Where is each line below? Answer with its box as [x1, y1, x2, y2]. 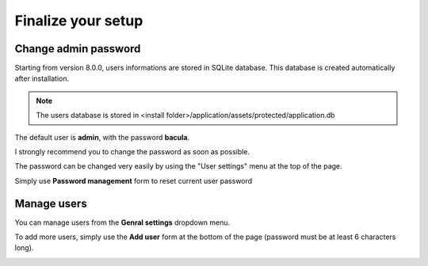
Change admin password [14, 42, 141, 55]
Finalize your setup [14, 12, 143, 29]
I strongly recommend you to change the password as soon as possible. [14, 147, 250, 157]
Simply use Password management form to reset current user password [14, 176, 253, 185]
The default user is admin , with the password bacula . [14, 132, 190, 142]
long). [14, 243, 34, 253]
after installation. [14, 74, 70, 83]
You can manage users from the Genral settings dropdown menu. [14, 218, 231, 227]
